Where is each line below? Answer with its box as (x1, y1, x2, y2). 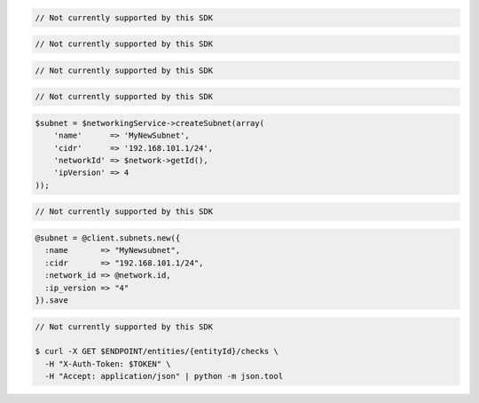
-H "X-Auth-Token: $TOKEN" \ (44, 359, 172, 368)
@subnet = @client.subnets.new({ (35, 233, 181, 243)
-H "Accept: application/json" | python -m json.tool (44, 371, 284, 382)
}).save (35, 295, 68, 305)
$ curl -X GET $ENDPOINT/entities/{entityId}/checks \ (35, 346, 279, 357)
